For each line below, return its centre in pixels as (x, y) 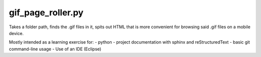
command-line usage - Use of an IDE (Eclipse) (55, 49)
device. (16, 33)
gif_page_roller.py (46, 12)
